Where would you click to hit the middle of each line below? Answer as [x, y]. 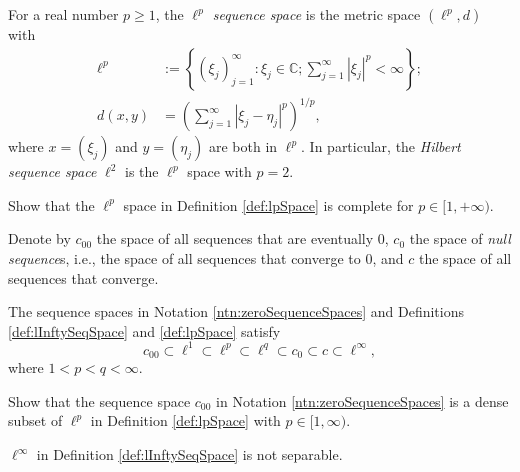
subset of [35, 420]
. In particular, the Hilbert [381, 146]
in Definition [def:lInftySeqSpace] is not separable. [189, 454]
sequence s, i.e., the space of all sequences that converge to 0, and [206, 257]
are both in [243, 146]
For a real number [63, 14]
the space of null [460, 238]
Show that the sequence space [99, 400]
